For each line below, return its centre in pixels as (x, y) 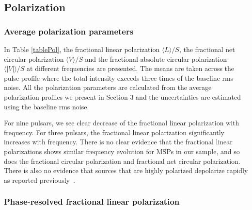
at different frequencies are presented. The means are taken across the (131, 68)
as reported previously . (39, 180)
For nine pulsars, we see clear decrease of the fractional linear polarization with (122, 123)
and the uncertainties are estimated (188, 96)
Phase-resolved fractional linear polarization (92, 201)
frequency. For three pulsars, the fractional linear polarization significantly (114, 132)
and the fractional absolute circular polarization (156, 59)
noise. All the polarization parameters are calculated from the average (108, 87)
